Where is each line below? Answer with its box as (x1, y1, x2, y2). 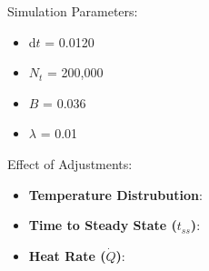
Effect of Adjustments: (7, 154, 133, 173)
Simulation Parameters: (7, 2, 138, 20)
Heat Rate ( (28, 246, 106, 265)
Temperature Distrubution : (28, 185, 203, 204)
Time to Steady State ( (28, 216, 177, 235)
